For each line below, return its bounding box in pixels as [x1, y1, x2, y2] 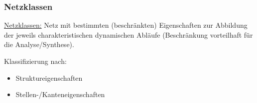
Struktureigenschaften [15, 72, 83, 83]
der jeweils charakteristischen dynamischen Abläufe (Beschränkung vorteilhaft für [4, 29, 253, 40]
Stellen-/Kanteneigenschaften [15, 89, 105, 100]
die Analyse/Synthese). [4, 39, 74, 50]
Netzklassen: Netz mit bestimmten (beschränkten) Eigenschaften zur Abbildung [4, 20, 248, 30]
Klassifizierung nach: [4, 56, 67, 66]
